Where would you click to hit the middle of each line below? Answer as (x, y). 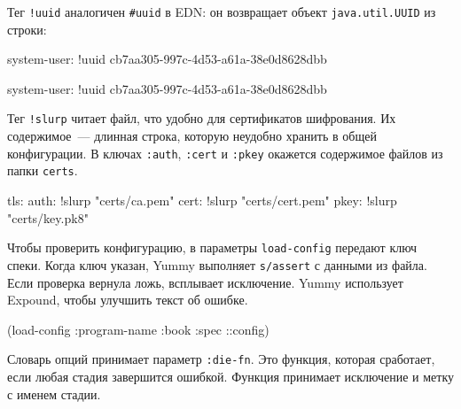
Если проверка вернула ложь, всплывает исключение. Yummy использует (205, 282)
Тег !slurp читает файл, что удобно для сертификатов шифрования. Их (202, 118)
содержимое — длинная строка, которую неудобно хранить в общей (192, 136)
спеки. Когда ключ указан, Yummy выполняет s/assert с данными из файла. (217, 264)
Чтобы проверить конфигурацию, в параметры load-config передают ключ (212, 247)
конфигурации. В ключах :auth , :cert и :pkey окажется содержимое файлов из (225, 153)
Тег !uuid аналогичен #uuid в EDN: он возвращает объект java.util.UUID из (222, 12)
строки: (27, 29)
